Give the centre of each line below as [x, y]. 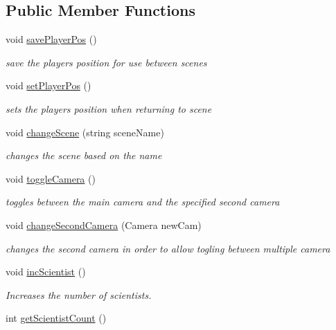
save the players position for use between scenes [106, 62]
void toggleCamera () [51, 178]
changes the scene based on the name [84, 155]
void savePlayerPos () [51, 39]
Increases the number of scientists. [79, 294]
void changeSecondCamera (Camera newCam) [104, 224]
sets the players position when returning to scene [109, 108]
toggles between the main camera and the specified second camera [143, 202]
